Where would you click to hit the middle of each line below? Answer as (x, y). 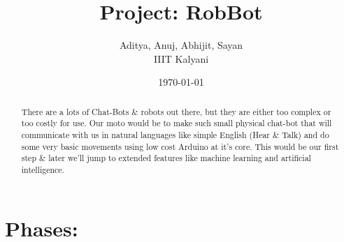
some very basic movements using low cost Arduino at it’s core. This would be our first (180, 146)
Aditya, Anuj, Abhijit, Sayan (181, 45)
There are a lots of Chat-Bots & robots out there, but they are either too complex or (176, 111)
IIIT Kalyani (181, 58)
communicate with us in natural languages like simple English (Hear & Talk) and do (175, 135)
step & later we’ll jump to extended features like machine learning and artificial (166, 158)
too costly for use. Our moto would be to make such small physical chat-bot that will (177, 123)
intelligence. (43, 169)
